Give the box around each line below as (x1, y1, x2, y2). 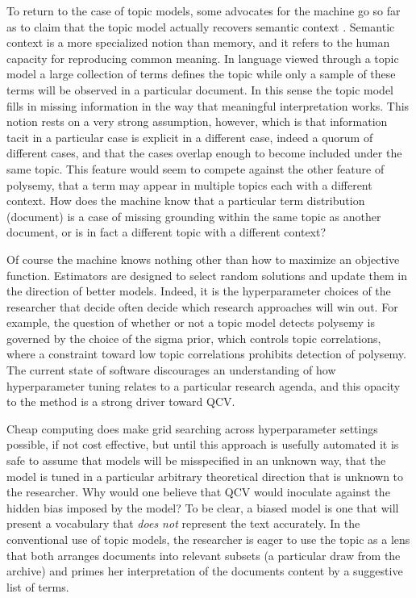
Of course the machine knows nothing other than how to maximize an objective (6, 250, 400, 267)
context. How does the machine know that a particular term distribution (6, 192, 365, 209)
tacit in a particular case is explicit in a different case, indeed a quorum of (6, 128, 373, 145)
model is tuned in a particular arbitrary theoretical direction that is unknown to (6, 467, 404, 484)
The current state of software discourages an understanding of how (6, 362, 336, 378)
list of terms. (6, 578, 69, 595)
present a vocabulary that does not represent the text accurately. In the (6, 515, 360, 532)
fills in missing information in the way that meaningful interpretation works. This (6, 97, 410, 114)
